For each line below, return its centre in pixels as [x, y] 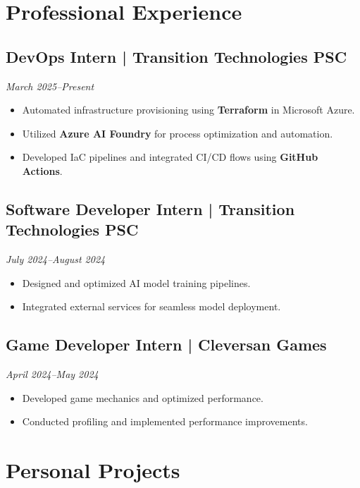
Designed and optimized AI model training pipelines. [136, 282]
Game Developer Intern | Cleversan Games [166, 344]
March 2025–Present [50, 86]
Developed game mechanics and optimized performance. [143, 397]
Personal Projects [93, 470]
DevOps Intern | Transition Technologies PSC [176, 56]
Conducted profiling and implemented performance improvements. [165, 421]
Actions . [42, 170]
